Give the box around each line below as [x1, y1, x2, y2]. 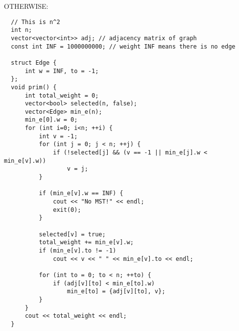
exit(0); [53, 206, 81, 213]
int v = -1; [39, 132, 78, 140]
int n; [11, 26, 32, 34]
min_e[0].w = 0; [24, 116, 78, 124]
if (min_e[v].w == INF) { [39, 190, 123, 197]
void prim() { [11, 83, 57, 91]
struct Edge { [11, 59, 57, 66]
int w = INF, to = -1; [24, 67, 99, 75]
